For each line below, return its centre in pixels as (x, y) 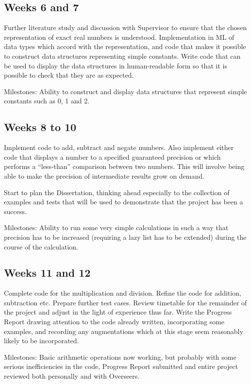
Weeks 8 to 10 (40, 127)
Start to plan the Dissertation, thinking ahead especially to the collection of (117, 192)
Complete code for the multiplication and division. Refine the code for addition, (123, 293)
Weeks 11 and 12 (47, 273)
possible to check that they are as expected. (69, 75)
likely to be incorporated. (42, 341)
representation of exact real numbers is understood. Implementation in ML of (119, 37)
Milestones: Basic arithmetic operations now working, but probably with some (120, 357)
